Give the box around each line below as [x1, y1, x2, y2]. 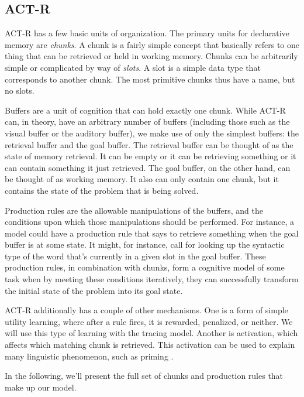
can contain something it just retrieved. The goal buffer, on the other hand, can [5, 161, 291, 173]
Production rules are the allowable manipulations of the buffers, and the [5, 204, 264, 216]
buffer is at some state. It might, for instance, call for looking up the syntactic [5, 238, 285, 251]
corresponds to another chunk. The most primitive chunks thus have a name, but [5, 73, 295, 85]
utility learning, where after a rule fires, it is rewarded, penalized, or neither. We [5, 315, 293, 327]
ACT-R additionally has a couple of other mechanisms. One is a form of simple [5, 304, 288, 316]
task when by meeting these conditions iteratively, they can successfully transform [5, 273, 299, 285]
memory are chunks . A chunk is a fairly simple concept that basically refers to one [5, 38, 300, 50]
